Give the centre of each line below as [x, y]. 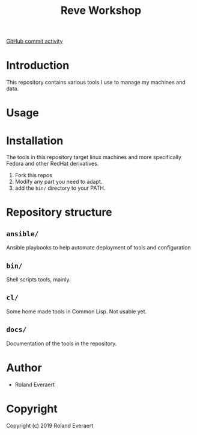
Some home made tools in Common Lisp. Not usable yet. [77, 311]
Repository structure [59, 212]
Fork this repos [34, 175]
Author [24, 368]
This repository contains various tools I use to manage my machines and [96, 83]
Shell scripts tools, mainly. [38, 280]
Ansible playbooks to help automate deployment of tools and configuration [98, 248]
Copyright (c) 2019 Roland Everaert [50, 425]
